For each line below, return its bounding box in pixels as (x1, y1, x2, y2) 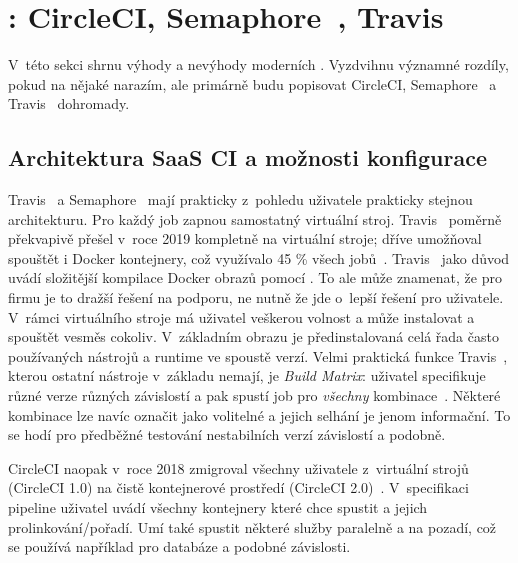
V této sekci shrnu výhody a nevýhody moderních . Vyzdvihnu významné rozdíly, (8, 54, 509, 75)
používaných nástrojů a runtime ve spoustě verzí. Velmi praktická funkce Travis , (8, 345, 508, 366)
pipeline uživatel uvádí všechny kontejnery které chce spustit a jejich (8, 497, 428, 518)
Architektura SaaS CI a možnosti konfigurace (8, 142, 487, 173)
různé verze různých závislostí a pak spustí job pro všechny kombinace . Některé (8, 385, 501, 406)
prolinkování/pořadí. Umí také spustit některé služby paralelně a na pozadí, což (8, 516, 497, 537)
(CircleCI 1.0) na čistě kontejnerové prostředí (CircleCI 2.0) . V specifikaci (8, 477, 469, 498)
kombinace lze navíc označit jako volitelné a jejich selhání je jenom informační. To (8, 404, 511, 425)
